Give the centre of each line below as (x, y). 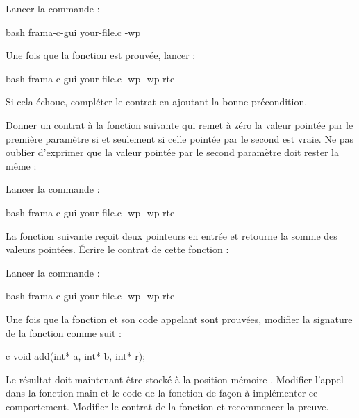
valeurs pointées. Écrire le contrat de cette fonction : (117, 249)
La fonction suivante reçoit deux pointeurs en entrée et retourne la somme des (172, 235)
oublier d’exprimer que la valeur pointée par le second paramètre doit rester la (173, 152)
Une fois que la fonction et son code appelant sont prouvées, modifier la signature (179, 319)
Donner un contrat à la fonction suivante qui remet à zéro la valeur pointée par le (179, 124)
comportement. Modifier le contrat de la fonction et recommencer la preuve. (167, 406)
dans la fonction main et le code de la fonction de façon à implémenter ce (162, 393)
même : (21, 165)
